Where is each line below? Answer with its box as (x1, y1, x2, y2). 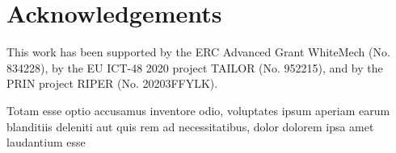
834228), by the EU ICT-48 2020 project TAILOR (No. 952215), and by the (6, 59, 383, 76)
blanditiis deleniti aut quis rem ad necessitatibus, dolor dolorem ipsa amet (6, 118, 374, 134)
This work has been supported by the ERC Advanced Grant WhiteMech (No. (6, 43, 390, 60)
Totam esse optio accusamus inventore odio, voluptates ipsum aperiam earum (6, 101, 390, 118)
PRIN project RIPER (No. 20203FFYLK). (6, 75, 218, 92)
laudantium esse (6, 134, 86, 151)
